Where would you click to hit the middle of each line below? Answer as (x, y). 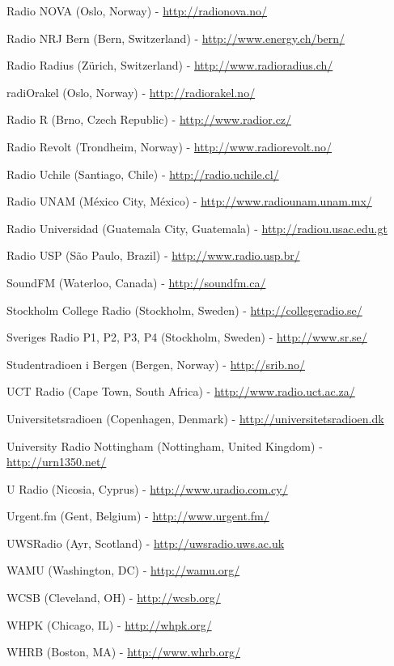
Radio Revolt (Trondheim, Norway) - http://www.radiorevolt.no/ (169, 146)
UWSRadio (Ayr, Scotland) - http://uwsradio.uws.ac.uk (146, 543)
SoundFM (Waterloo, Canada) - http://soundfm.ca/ (136, 282)
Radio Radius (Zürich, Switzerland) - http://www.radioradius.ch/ (170, 65)
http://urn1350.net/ (57, 462)
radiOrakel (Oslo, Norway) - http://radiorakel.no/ (131, 92)
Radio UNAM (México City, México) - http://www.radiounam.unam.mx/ (189, 201)
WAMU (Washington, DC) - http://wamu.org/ (123, 570)
